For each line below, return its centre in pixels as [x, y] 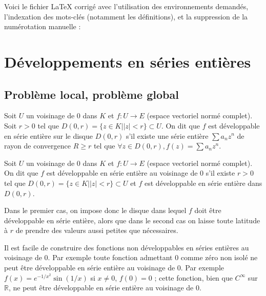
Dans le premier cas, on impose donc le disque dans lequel [95, 210]
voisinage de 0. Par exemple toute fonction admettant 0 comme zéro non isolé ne [131, 257]
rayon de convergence [37, 146]
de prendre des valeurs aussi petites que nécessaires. [97, 230]
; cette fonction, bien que [193, 277]
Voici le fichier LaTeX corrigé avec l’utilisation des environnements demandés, [126, 6]
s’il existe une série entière [167, 135]
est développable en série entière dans [203, 183]
